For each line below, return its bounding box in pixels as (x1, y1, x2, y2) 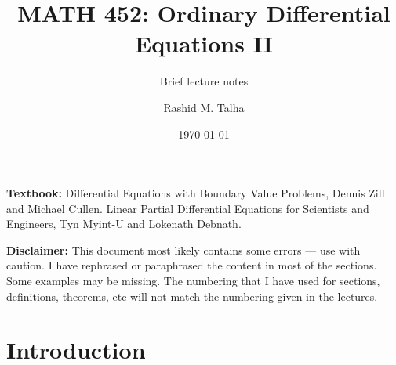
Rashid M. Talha (163, 99, 245, 115)
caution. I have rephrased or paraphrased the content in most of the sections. (6, 257, 377, 273)
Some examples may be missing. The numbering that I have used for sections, (6, 273, 380, 289)
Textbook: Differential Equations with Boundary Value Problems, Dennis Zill (6, 185, 385, 201)
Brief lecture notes (159, 73, 249, 89)
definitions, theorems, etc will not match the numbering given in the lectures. (6, 287, 378, 304)
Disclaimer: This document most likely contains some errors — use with (6, 241, 361, 258)
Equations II (135, 27, 273, 60)
